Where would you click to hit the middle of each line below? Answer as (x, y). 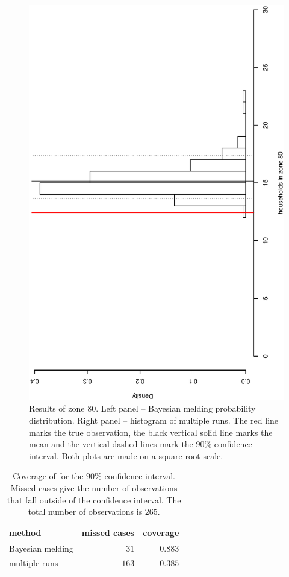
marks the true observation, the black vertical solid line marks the (151, 432)
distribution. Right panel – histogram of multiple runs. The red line (154, 420)
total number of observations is (85, 512)
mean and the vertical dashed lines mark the (111, 444)
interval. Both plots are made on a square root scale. (126, 455)
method (25, 532)
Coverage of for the (48, 476)
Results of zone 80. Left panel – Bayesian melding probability (142, 408)
